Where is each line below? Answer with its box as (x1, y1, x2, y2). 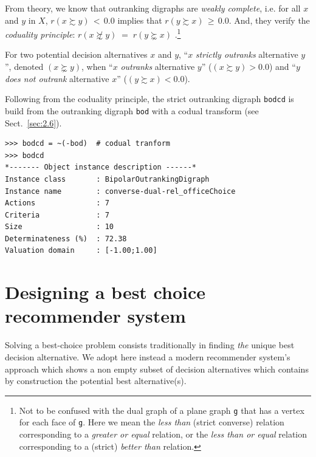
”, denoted (5, 60, 44, 73)
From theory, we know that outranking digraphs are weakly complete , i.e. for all (5, 2, 301, 14)
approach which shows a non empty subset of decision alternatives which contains (5, 362, 309, 375)
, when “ (81, 60, 113, 73)
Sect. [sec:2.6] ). (5, 116, 62, 129)
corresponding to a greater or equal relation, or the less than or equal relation (19, 428, 307, 441)
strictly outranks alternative (195, 48, 298, 61)
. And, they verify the (228, 13, 310, 26)
